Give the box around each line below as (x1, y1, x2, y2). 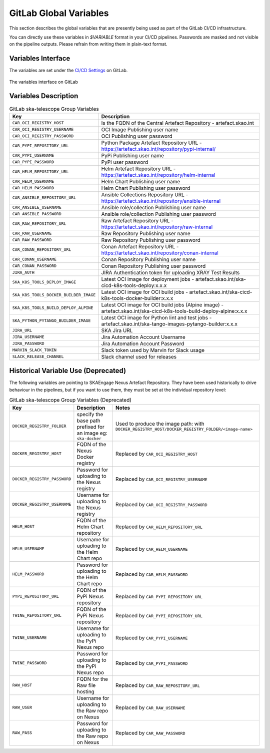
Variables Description (9, 92, 78, 100)
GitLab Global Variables (9, 8, 109, 19)
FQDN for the (76, 675, 108, 682)
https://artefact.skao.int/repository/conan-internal (101, 249, 218, 256)
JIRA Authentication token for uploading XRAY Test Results (101, 269, 240, 276)
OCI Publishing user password (101, 133, 172, 140)
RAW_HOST (12, 682, 32, 688)
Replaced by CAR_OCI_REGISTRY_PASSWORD (115, 501, 207, 508)
